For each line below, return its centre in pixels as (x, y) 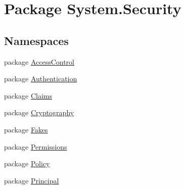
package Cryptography (39, 112)
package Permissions (36, 146)
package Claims (28, 95)
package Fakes (26, 129)
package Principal (32, 180)
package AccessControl (39, 61)
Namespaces (36, 40)
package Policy (27, 163)
